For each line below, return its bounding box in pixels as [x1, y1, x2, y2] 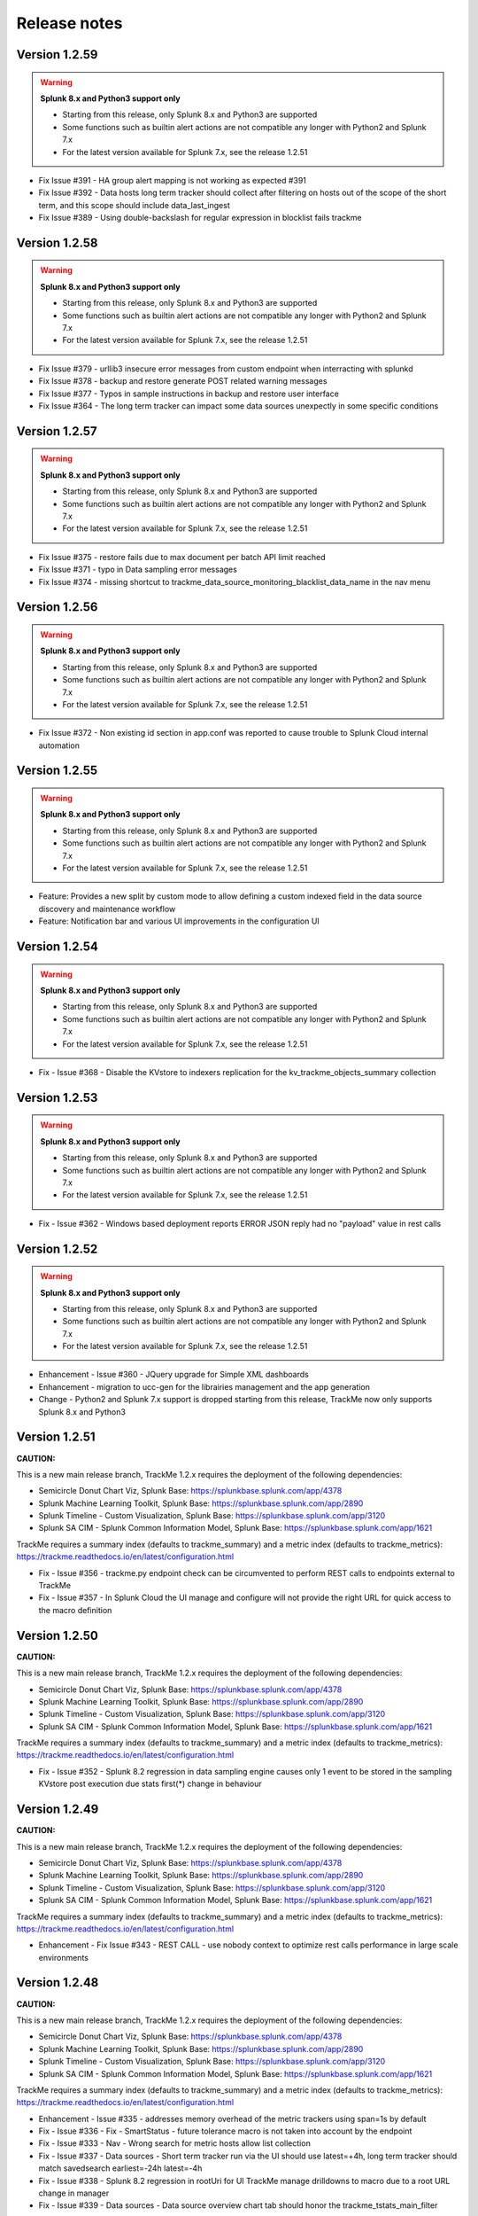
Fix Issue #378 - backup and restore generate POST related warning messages [38, 376, 328, 386]
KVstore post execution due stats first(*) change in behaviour [38, 1778, 263, 1790]
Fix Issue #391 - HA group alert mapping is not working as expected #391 [38, 175, 307, 185]
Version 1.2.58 [16, 235, 98, 250]
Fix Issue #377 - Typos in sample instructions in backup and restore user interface [38, 388, 340, 399]
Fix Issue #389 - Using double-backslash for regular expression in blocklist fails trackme [38, 213, 362, 223]
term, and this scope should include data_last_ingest [38, 199, 230, 210]
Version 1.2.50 [16, 1627, 99, 1643]
